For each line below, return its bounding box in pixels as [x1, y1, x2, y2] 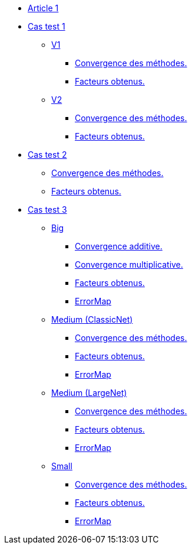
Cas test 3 [28, 204, 67, 215]
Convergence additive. [75, 241, 163, 251]
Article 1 [28, 3, 59, 13]
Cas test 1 [28, 21, 65, 31]
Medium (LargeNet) [51, 388, 127, 398]
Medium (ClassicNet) [51, 314, 133, 324]
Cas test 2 [28, 150, 67, 160]
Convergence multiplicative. [75, 259, 183, 269]
